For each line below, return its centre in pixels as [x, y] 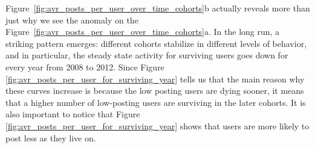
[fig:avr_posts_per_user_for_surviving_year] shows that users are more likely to [157, 125]
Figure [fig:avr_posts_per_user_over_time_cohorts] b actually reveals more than [158, 8]
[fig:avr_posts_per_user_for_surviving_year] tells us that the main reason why [155, 79]
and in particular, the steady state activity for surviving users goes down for [147, 55]
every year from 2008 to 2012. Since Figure [85, 66]
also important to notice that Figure [73, 114]
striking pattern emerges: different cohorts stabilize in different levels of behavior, [156, 43]
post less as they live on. [51, 137]
